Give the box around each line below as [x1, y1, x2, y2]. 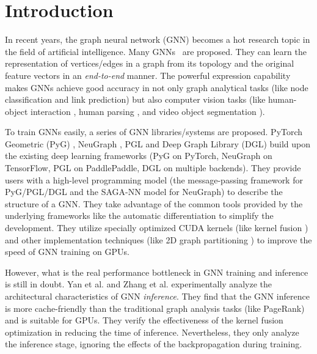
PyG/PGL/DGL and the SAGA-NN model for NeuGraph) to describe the [5, 185, 283, 198]
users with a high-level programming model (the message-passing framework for [5, 173, 303, 186]
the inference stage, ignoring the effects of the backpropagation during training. [5, 337, 302, 350]
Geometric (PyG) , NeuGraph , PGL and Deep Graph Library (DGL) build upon [5, 137, 311, 150]
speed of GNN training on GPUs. [5, 245, 129, 258]
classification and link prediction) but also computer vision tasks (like [5, 93, 266, 106]
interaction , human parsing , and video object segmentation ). [30, 105, 265, 117]
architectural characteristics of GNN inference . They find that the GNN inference [5, 290, 310, 302]
